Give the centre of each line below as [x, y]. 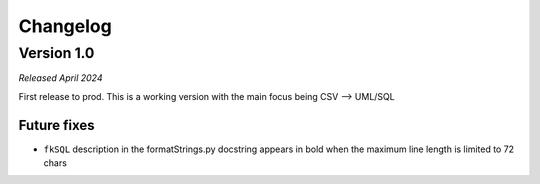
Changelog [65, 26]
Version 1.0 [56, 53]
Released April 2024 [60, 78]
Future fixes [56, 125]
